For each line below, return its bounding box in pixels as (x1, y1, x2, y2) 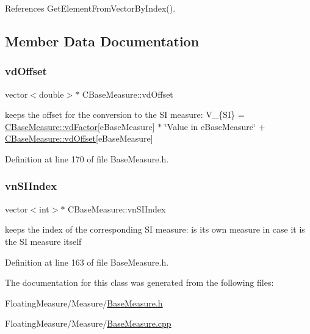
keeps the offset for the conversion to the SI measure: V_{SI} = (5, 108, 245, 121)
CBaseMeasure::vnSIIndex (68, 202, 166, 215)
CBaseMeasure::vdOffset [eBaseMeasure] (5, 132, 153, 145)
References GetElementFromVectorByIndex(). (5, 2, 176, 14)
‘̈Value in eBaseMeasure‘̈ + (164, 120, 265, 133)
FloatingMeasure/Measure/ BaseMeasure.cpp (5, 317, 171, 330)
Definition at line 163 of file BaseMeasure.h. (5, 255, 169, 268)
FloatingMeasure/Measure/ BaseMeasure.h (5, 296, 163, 309)
